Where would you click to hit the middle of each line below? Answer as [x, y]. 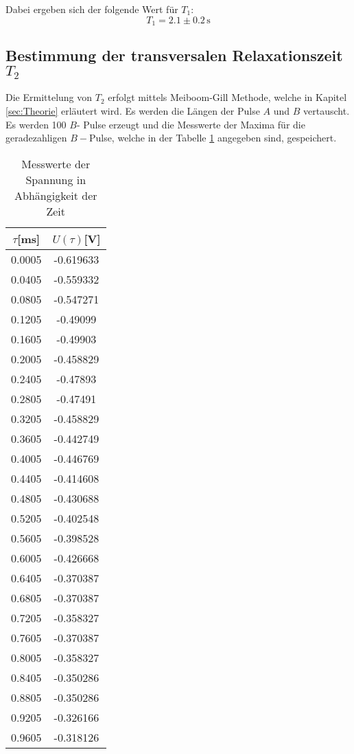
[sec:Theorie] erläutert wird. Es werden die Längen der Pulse [133, 111]
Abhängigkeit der [56, 195]
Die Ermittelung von [49, 97]
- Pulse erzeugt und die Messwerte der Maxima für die [191, 124]
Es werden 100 [36, 124]
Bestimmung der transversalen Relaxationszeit [174, 55]
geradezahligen [36, 138]
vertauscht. [327, 111]
